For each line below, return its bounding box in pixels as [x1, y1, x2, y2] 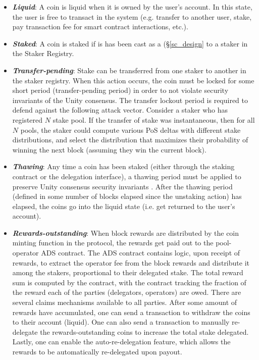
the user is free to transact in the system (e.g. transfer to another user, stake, [12, 11, 252, 22]
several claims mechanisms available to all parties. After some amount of [12, 297, 237, 307]
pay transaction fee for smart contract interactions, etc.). [12, 21, 188, 32]
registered [12, 114, 43, 125]
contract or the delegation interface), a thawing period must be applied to [12, 171, 241, 181]
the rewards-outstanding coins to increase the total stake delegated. [40, 326, 249, 337]
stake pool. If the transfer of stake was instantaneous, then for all [53, 114, 255, 125]
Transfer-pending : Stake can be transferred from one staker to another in [12, 65, 246, 75]
